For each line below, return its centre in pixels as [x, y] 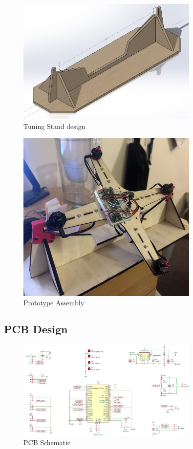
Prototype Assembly [54, 303]
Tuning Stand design [54, 126]
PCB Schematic [47, 442]
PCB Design [36, 329]
